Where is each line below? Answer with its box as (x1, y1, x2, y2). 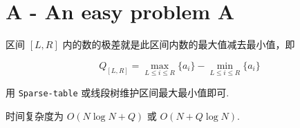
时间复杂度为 (6, 108, 64, 122)
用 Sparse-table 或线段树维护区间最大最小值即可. (6, 85, 229, 99)
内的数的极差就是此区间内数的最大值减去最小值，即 (62, 37, 295, 52)
